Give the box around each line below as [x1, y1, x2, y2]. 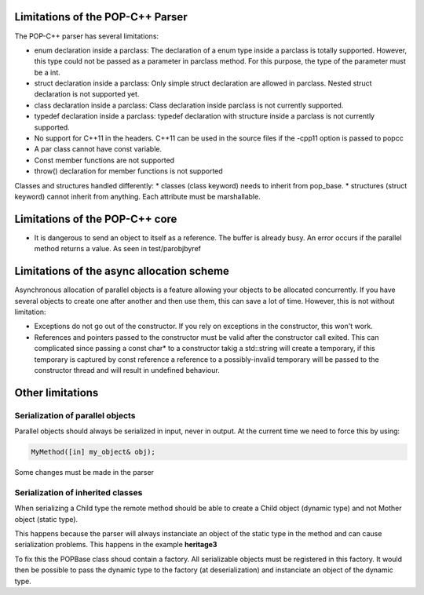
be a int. [34, 68, 60, 77]
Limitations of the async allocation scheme [14, 265, 229, 278]
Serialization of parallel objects [14, 410, 136, 421]
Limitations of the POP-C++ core [14, 212, 177, 225]
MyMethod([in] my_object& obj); [31, 447, 156, 457]
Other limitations [14, 385, 99, 400]
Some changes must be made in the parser [14, 468, 155, 477]
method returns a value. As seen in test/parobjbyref [34, 244, 202, 254]
